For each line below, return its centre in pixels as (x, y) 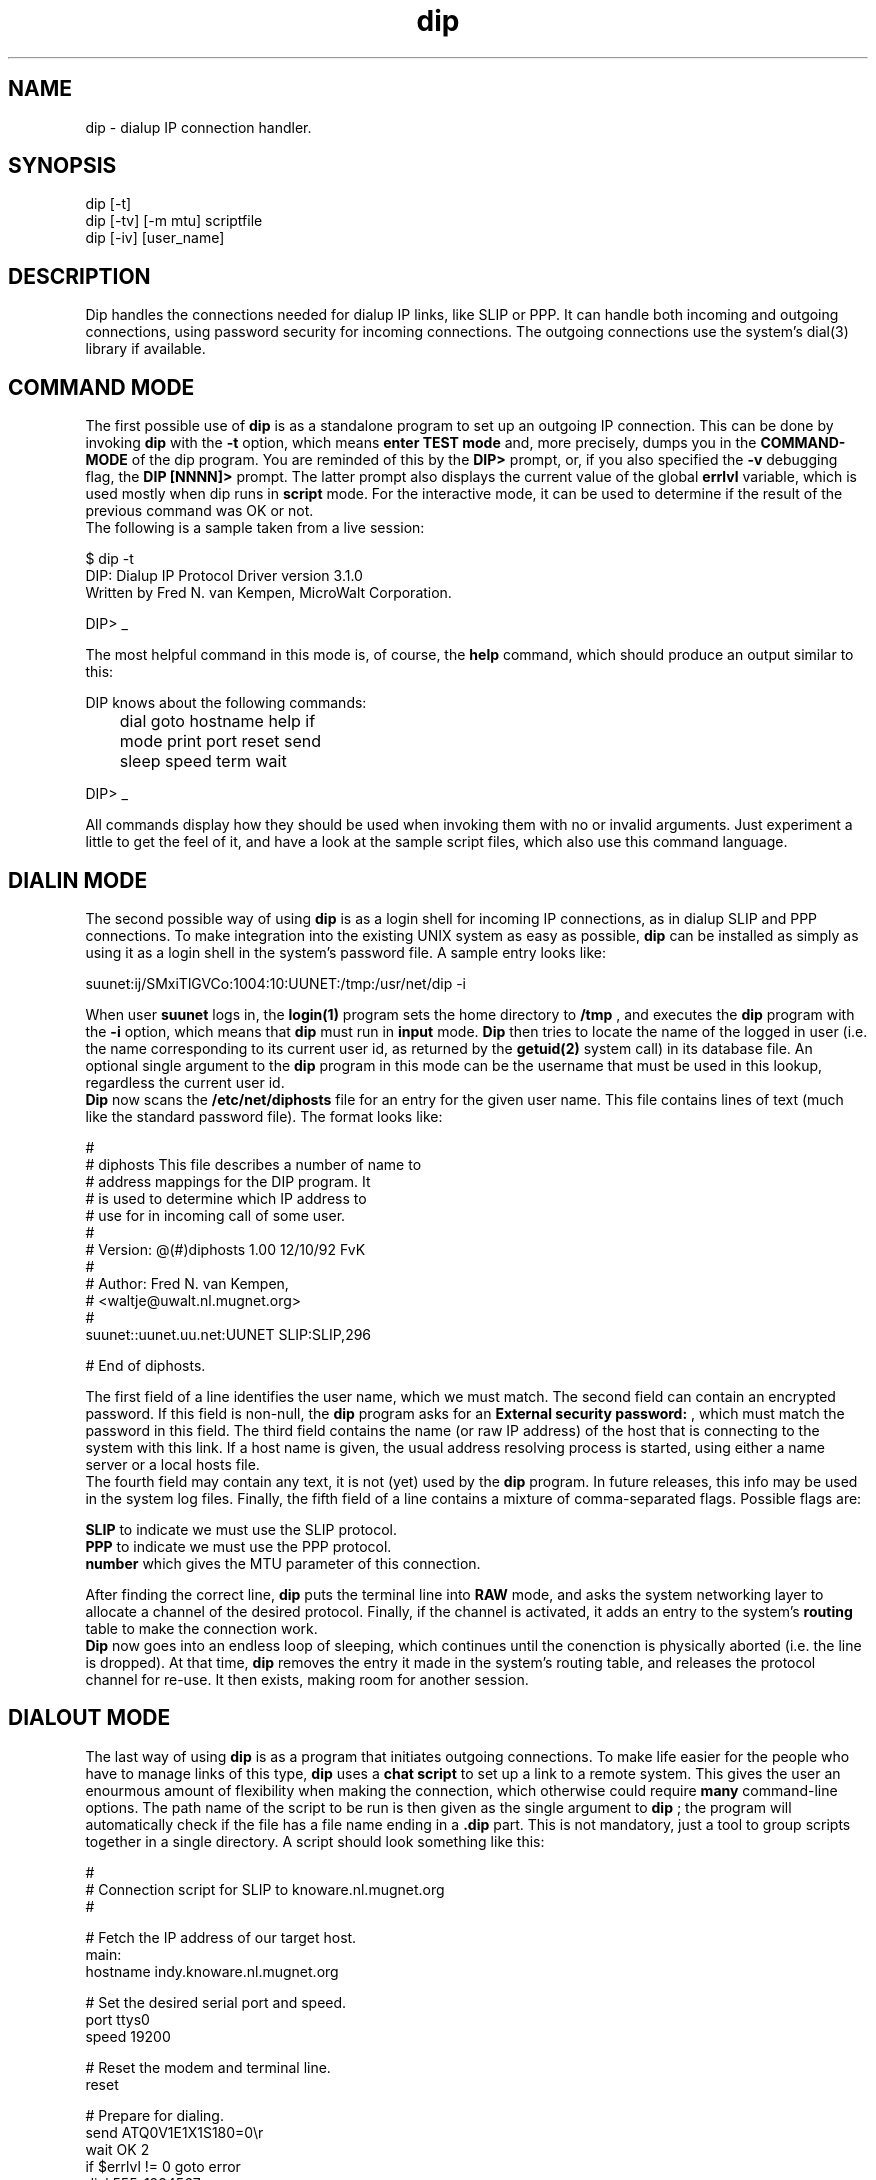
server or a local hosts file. (172, 1464)
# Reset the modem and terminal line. (208, 2067)
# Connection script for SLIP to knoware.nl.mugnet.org (265, 1889)
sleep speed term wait (203, 761)
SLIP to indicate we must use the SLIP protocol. (241, 1529)
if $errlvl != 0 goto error (163, 2166)
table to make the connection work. (201, 1628)
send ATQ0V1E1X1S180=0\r (174, 2132)
